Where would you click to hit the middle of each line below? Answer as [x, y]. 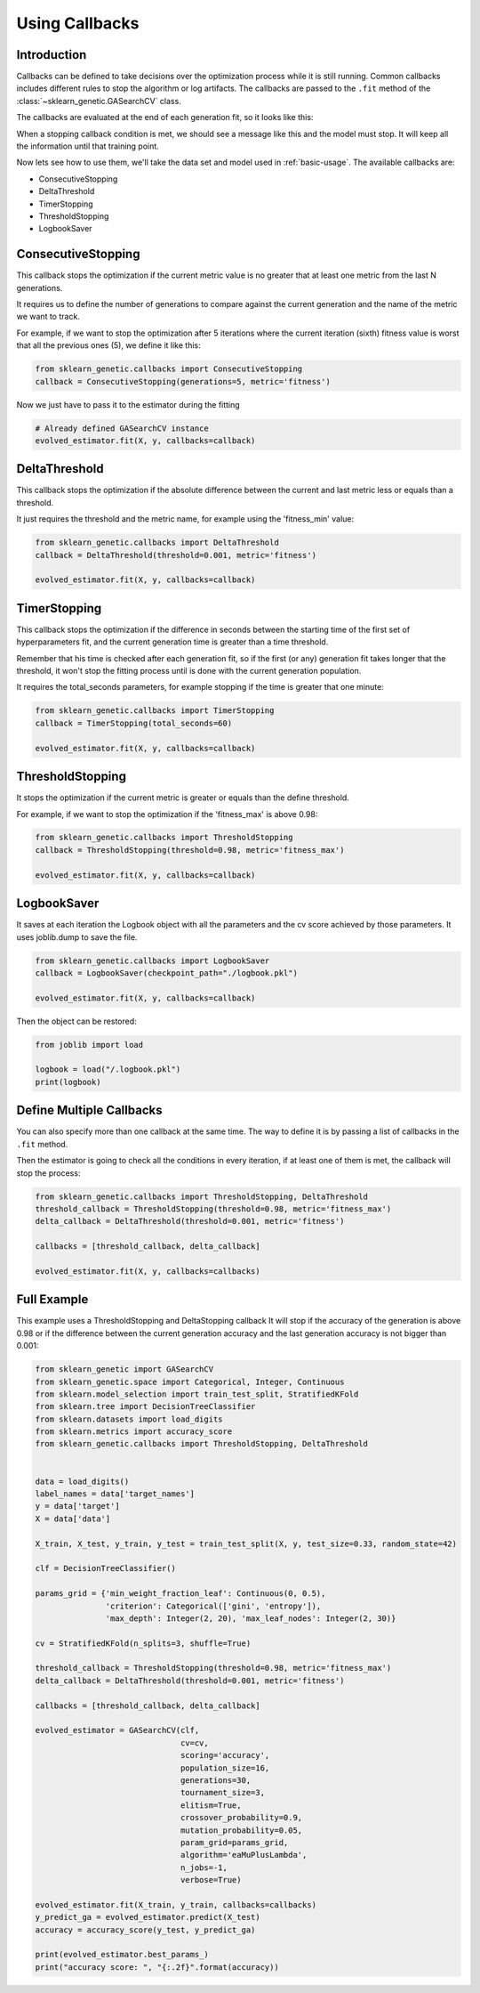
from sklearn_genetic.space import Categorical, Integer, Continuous [190, 1381]
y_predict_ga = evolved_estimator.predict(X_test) [148, 1917]
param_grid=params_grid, [234, 1842]
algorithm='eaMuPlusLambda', [244, 1855]
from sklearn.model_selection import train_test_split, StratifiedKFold [197, 1394]
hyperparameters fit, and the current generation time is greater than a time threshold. [172, 642]
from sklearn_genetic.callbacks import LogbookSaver [152, 960]
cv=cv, [194, 1743]
